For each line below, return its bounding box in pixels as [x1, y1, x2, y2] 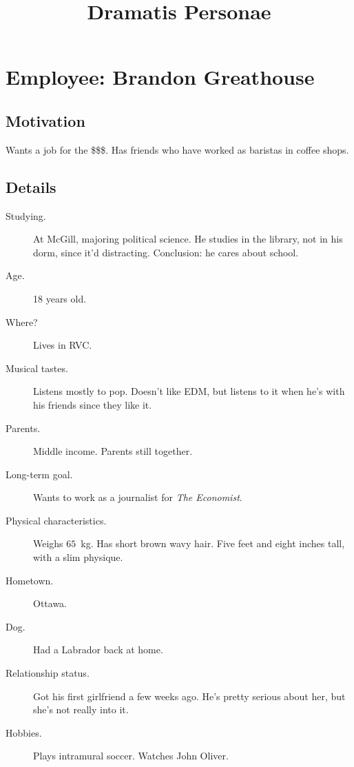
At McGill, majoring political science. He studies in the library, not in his [33, 232, 343, 246]
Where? [6, 314, 38, 329]
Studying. [6, 208, 46, 223]
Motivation [6, 110, 85, 131]
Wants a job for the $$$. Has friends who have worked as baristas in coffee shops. [6, 142, 349, 156]
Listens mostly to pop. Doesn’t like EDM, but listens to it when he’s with [33, 384, 345, 398]
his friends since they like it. [33, 397, 152, 411]
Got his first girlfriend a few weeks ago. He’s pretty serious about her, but [33, 688, 346, 703]
